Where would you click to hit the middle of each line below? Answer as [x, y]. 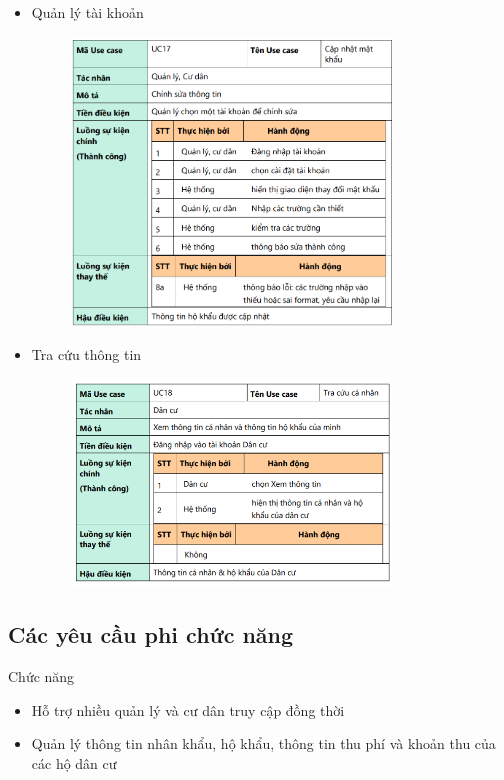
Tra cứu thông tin [86, 353]
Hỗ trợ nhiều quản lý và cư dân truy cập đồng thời [188, 709]
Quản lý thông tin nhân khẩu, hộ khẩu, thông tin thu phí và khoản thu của [263, 743]
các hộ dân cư [74, 763]
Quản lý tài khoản [87, 12]
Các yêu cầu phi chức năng [151, 634]
